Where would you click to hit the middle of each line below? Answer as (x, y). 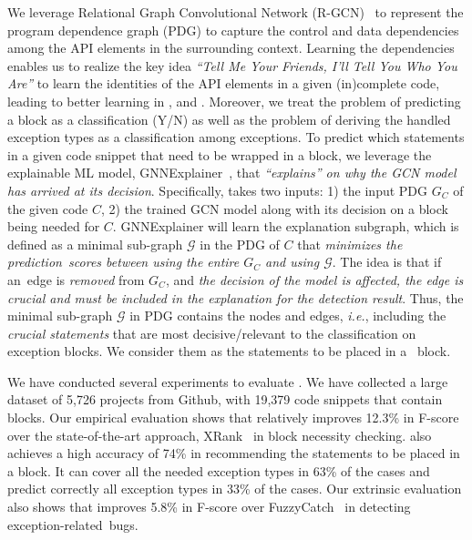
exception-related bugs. (73, 524)
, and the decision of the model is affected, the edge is (314, 279)
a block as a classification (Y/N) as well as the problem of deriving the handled (229, 119)
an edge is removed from (76, 279)
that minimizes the (350, 244)
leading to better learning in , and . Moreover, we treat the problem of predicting (234, 101)
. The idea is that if (387, 262)
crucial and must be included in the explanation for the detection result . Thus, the (236, 297)
